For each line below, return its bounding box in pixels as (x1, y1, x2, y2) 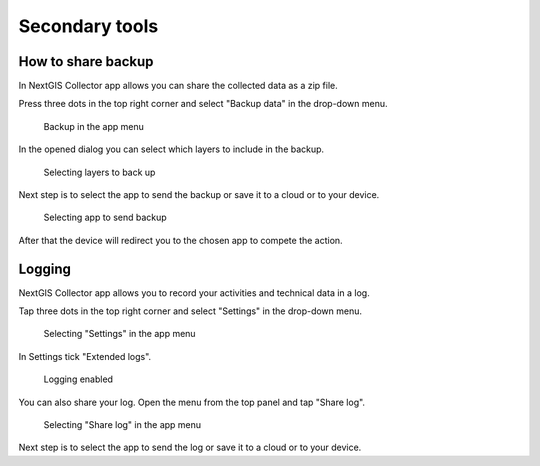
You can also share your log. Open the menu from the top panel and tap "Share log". (18, 396, 365, 408)
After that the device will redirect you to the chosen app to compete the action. (18, 234, 344, 246)
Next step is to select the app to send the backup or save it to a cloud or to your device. (18, 189, 380, 201)
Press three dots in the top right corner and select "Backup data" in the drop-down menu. (18, 98, 389, 110)
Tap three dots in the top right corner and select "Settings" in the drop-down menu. (18, 305, 363, 317)
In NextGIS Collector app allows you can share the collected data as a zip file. (18, 80, 339, 92)
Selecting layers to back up (43, 166, 156, 178)
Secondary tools (18, 15, 159, 37)
